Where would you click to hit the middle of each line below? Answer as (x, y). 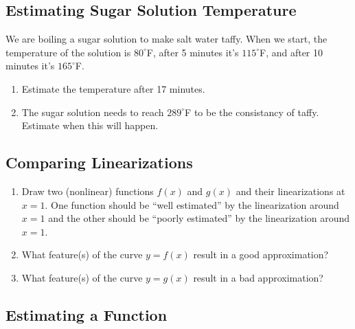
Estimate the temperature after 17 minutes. (113, 88)
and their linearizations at (290, 191)
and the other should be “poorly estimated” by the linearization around (199, 218)
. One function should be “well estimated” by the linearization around (192, 204)
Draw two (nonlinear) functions (88, 191)
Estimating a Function (87, 314)
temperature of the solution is (68, 52)
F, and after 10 (291, 52)
